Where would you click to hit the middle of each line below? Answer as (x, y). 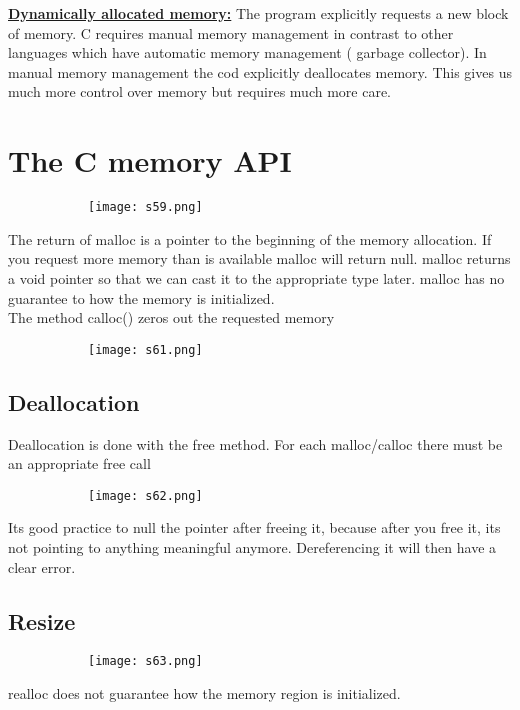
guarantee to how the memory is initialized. (141, 297)
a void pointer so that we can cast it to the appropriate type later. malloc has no (256, 277)
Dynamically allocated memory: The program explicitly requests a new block (258, 13)
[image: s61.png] (145, 349)
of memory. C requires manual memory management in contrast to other (231, 32)
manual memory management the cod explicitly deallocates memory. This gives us (260, 71)
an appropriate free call (79, 463)
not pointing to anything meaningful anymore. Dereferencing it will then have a (252, 547)
